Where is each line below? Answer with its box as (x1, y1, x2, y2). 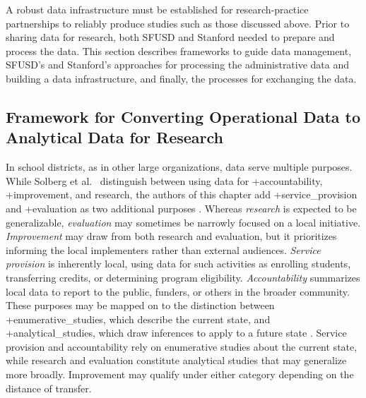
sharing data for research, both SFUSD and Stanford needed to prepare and (6, 30, 335, 44)
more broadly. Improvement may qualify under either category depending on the (6, 367, 354, 382)
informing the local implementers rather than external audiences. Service (6, 242, 321, 257)
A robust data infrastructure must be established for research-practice (6, 2, 309, 16)
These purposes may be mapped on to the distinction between (6, 298, 275, 313)
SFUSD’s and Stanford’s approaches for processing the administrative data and (6, 57, 350, 72)
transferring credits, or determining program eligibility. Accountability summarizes (6, 270, 360, 284)
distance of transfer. (6, 380, 92, 395)
